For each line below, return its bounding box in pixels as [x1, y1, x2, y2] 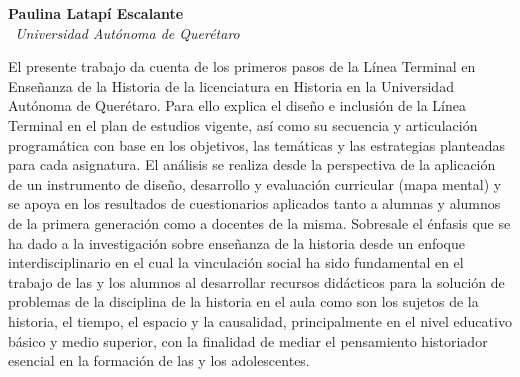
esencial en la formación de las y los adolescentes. [8, 350, 310, 371]
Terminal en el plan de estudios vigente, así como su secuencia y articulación [8, 114, 478, 135]
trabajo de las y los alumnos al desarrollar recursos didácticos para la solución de [8, 271, 505, 292]
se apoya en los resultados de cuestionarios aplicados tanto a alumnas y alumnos [8, 193, 501, 214]
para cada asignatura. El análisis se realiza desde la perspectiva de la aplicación [8, 154, 496, 175]
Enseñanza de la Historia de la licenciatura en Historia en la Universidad [8, 75, 454, 96]
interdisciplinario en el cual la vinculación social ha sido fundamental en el [8, 252, 464, 273]
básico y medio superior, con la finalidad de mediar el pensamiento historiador [8, 330, 488, 351]
